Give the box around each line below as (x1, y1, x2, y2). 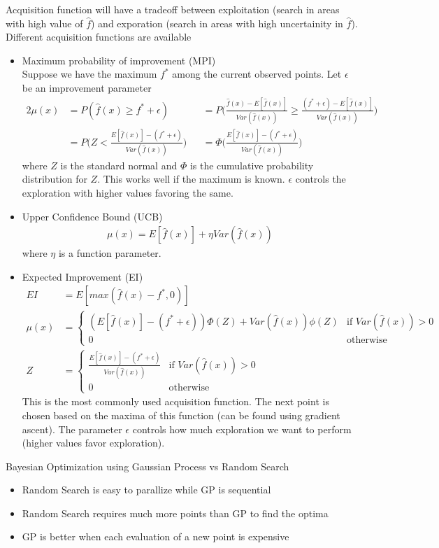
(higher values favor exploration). (22, 435, 165, 450)
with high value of (6, 15, 83, 30)
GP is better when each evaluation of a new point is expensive (22, 529, 289, 544)
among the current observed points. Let (172, 66, 342, 81)
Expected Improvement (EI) (22, 269, 143, 283)
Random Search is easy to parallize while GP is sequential (22, 482, 271, 497)
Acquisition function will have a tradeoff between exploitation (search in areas (6, 2, 340, 16)
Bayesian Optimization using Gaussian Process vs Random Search (6, 458, 289, 473)
